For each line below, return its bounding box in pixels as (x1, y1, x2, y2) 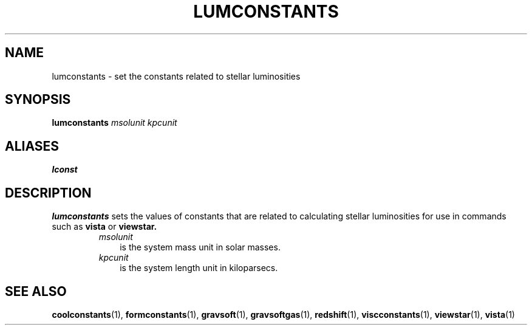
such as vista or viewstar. (52, 221, 157, 232)
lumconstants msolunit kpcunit (52, 117, 177, 128)
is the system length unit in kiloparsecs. (120, 263, 278, 273)
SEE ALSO (5, 283, 67, 299)
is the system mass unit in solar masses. (120, 242, 281, 253)
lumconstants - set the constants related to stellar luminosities (52, 70, 301, 81)
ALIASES (5, 138, 60, 154)
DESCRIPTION (5, 185, 92, 201)
